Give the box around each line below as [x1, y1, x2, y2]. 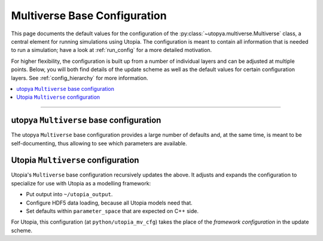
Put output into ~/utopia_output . [26, 191, 113, 198]
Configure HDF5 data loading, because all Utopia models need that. [26, 199, 193, 206]
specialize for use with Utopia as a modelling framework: [11, 179, 151, 187]
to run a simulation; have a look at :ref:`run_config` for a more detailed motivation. [11, 47, 212, 54]
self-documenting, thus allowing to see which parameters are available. [11, 139, 188, 147]
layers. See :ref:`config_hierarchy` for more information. [11, 74, 149, 81]
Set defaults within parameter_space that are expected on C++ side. [26, 208, 199, 215]
